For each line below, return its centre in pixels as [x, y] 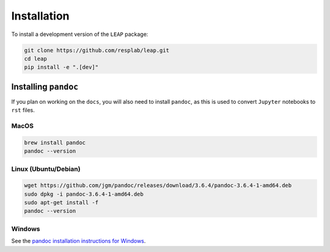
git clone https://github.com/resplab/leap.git [97, 50]
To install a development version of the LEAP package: [80, 34]
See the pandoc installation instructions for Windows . [79, 241]
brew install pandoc [55, 142]
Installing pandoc [45, 86]
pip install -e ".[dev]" [61, 67]
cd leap [35, 59]
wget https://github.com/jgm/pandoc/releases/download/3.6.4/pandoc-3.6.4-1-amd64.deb [158, 185]
